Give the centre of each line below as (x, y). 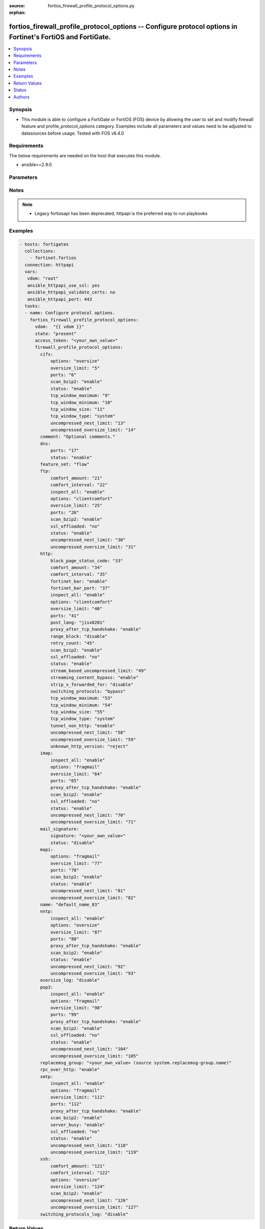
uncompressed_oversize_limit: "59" (93, 739)
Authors (21, 97)
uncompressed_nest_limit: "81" (88, 891)
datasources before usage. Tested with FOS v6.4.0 (73, 133)
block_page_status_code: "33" (87, 561)
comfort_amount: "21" (76, 478)
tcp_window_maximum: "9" (80, 395)
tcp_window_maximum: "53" (81, 698)
